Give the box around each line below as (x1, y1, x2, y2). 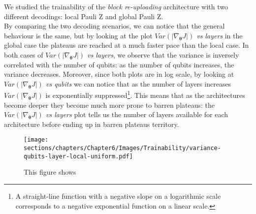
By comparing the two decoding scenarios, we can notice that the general (4, 21, 225, 31)
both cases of (4, 49, 43, 60)
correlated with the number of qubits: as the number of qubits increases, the (4, 59, 234, 69)
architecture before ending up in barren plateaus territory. (4, 119, 179, 129)
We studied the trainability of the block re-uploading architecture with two (4, 1, 228, 11)
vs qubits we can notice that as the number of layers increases (45, 78, 231, 89)
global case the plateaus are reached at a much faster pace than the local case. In (4, 40, 249, 50)
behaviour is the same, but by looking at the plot (4, 30, 153, 40)
